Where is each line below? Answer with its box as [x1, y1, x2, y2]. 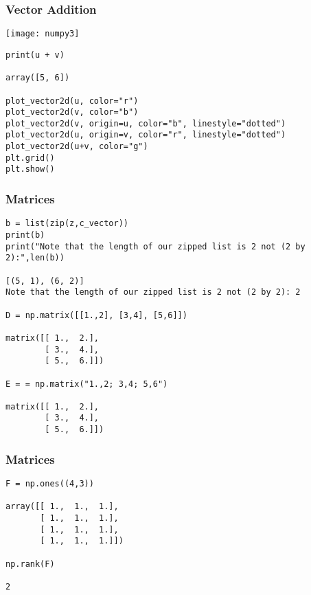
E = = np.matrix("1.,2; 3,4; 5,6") [5, 379, 168, 389]
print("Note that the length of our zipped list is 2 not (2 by [5, 241, 306, 251]
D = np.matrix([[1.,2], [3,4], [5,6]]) [5, 310, 187, 320]
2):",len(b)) [5, 253, 65, 263]
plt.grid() [5, 153, 55, 163]
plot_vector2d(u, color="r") [5, 96, 139, 106]
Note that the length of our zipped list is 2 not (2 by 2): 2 [5, 287, 301, 297]
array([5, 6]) [5, 73, 70, 83]
